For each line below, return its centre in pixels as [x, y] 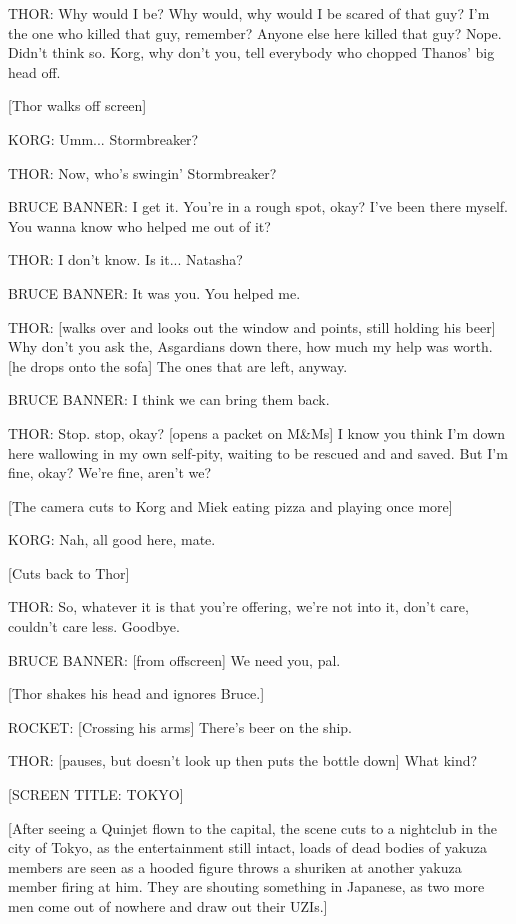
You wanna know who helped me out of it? [139, 225]
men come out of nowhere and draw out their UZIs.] [168, 906]
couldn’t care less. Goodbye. [94, 626]
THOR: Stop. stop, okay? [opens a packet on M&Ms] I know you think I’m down [257, 432]
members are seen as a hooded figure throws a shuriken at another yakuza [235, 866]
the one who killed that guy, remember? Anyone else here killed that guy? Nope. [255, 32]
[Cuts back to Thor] [69, 572]
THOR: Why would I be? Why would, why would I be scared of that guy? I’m [249, 13]
